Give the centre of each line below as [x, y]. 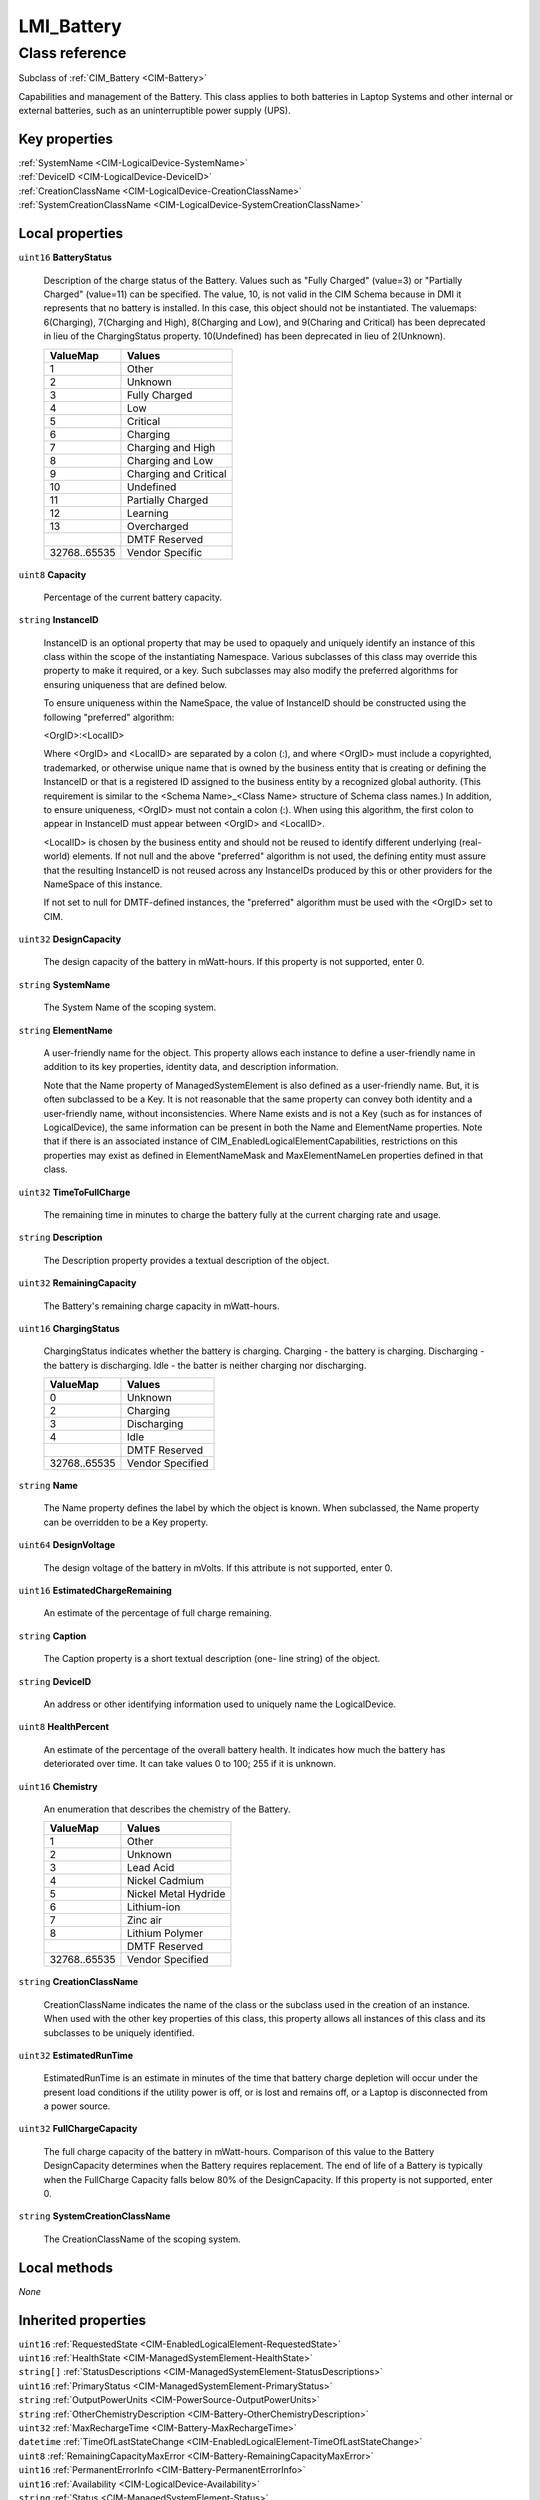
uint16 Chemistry [58, 1786]
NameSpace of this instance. [103, 884]
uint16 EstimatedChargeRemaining [95, 1591]
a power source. [77, 2106]
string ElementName [66, 1030]
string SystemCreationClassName [94, 2216]
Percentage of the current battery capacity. [133, 597]
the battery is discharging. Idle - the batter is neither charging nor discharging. [205, 1365]
